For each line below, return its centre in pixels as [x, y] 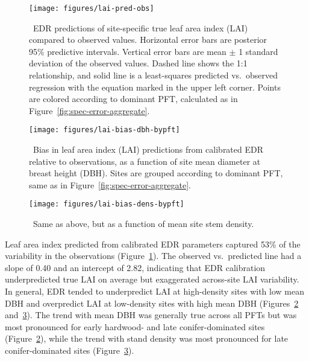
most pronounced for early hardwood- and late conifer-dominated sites [135, 326]
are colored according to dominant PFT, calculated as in [133, 99]
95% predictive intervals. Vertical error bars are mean [128, 51]
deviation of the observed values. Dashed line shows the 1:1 [138, 63]
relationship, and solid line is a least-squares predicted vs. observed [153, 75]
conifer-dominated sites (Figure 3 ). [70, 350]
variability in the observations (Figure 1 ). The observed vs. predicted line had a [153, 256]
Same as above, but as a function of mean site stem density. [143, 224]
